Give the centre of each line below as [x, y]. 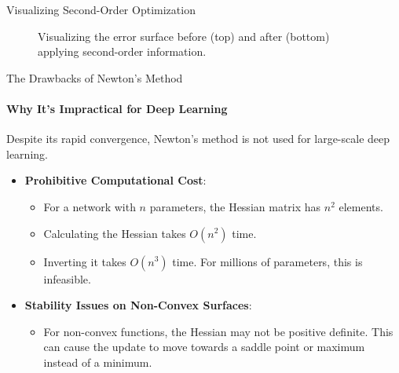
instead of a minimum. [98, 362]
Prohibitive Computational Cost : [115, 180]
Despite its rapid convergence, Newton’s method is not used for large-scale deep [198, 139]
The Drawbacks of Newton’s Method [95, 77]
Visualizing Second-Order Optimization [101, 9]
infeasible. [67, 278]
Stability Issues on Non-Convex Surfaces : [138, 305]
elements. [361, 206]
